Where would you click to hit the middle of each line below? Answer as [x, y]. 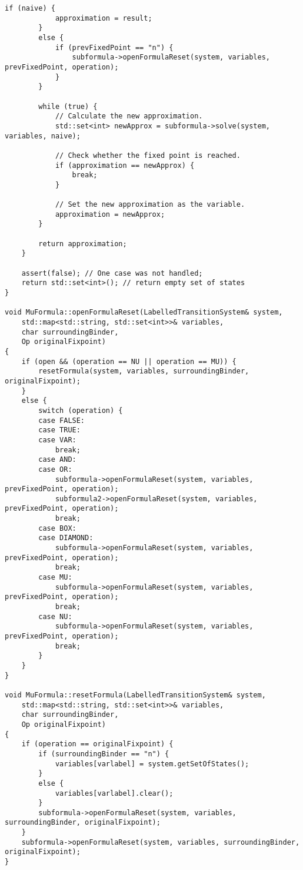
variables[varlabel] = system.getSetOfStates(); [152, 764]
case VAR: [57, 440]
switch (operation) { [81, 410]
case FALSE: [62, 420]
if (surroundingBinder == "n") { [104, 754]
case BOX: [57, 528]
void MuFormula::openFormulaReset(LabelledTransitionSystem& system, [144, 312]
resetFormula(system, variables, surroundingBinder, [144, 371]
